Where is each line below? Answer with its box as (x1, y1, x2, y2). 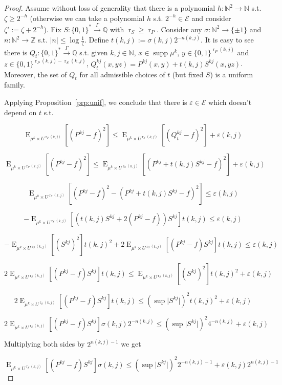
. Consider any (156, 24, 202, 34)
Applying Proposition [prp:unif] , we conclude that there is (4, 97, 187, 108)
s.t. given (79, 47, 108, 57)
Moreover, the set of (4, 69, 67, 79)
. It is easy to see (201, 34, 254, 45)
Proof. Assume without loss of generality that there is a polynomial (4, 3, 215, 13)
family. (4, 79, 25, 90)
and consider (191, 12, 231, 23)
